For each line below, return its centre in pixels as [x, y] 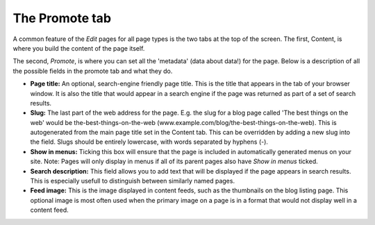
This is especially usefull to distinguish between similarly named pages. [133, 181]
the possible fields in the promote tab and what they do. [93, 71]
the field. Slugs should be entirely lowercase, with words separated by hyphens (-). [149, 142]
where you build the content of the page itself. [79, 48]
